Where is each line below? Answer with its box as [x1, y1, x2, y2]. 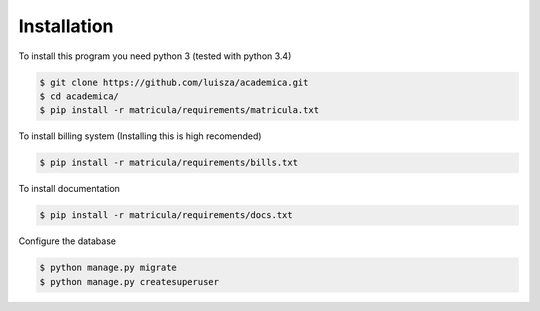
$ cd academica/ [39, 90, 120, 102]
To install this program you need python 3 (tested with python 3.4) [18, 50, 292, 62]
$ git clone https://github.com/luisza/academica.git [39, 76, 309, 88]
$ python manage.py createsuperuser [39, 276, 220, 287]
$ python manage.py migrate [39, 262, 177, 274]
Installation [18, 15, 114, 37]
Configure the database [18, 235, 117, 247]
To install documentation [18, 183, 120, 195]
